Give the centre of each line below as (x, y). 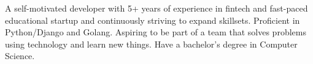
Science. (20, 56)
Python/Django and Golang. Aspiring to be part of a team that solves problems (156, 32)
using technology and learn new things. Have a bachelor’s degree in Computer (151, 44)
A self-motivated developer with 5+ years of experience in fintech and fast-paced (156, 8)
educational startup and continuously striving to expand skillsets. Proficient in (153, 20)
